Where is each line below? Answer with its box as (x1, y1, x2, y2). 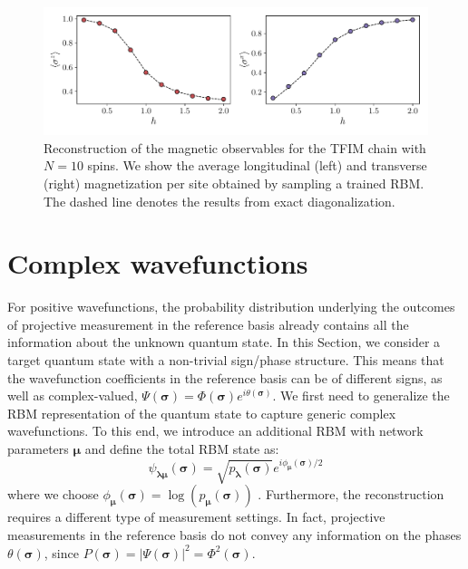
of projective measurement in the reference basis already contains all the (7, 314, 409, 333)
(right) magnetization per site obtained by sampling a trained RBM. (44, 173, 424, 192)
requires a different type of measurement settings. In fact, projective (7, 507, 385, 526)
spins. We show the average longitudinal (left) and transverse (87, 156, 427, 175)
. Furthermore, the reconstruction (258, 485, 444, 504)
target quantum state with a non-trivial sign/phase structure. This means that (7, 351, 444, 370)
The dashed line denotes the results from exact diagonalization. (44, 191, 395, 210)
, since (44, 543, 79, 562)
